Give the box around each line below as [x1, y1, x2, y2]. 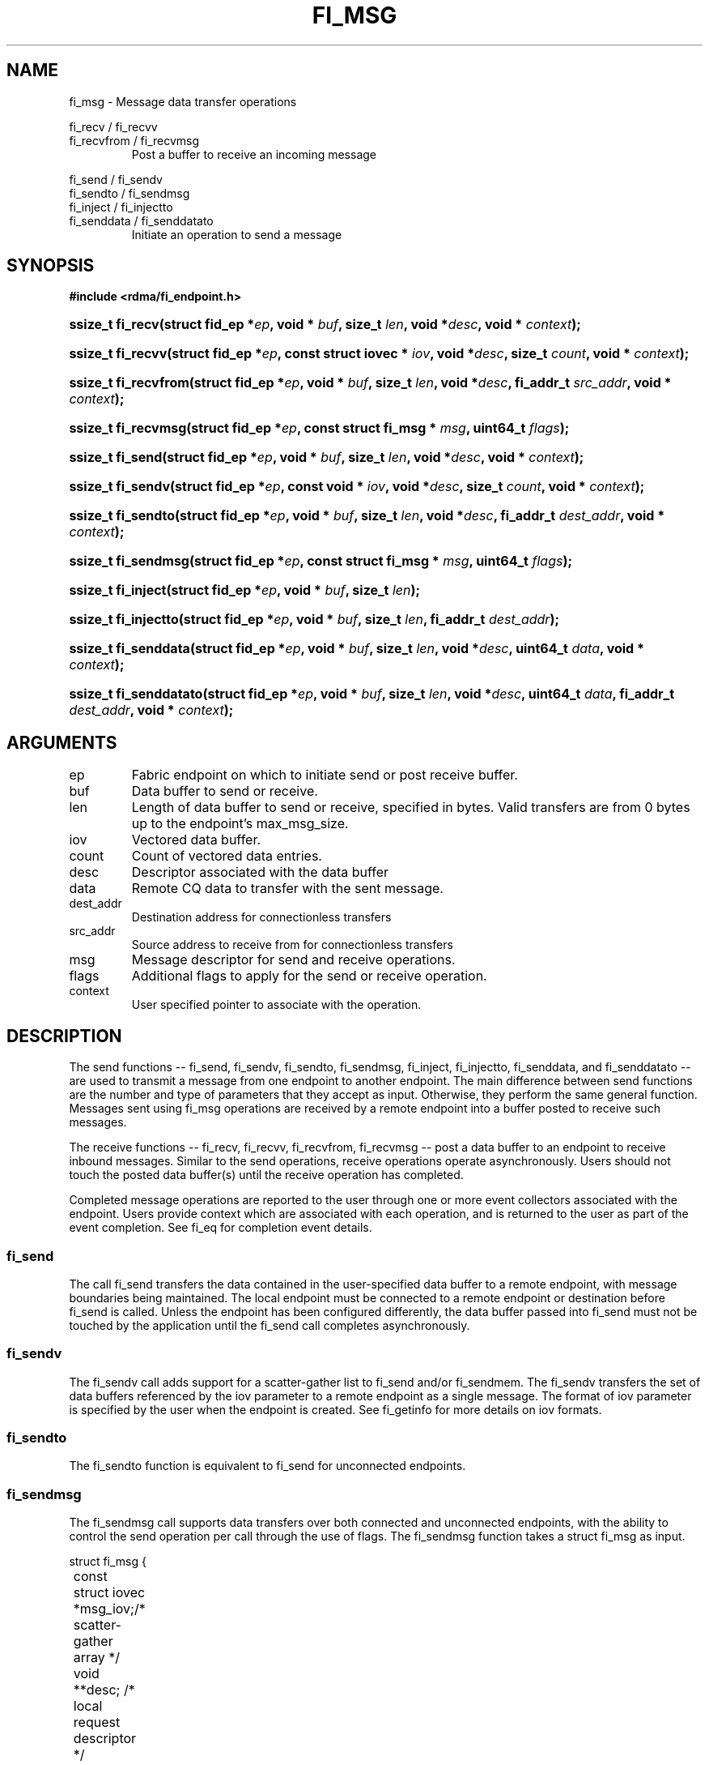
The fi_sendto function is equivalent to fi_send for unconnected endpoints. [69, 1459, 466, 1473]
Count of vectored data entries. [131, 848, 322, 865]
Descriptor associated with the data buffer [131, 864, 389, 881]
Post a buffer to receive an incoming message [131, 147, 376, 161]
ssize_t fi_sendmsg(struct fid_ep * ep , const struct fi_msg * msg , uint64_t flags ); [69, 553, 572, 570]
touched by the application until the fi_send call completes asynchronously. [69, 1318, 470, 1332]
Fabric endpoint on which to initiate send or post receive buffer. [131, 767, 518, 784]
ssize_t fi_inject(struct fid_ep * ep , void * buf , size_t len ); [69, 582, 421, 599]
